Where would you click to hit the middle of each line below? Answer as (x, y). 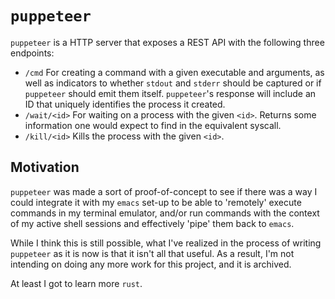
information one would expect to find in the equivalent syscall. (153, 125)
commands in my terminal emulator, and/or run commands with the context (165, 213)
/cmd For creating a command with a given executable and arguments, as (174, 72)
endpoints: (32, 53)
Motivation (45, 167)
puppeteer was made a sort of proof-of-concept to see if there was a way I (164, 191)
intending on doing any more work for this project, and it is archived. (151, 264)
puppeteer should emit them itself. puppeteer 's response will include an (170, 93)
